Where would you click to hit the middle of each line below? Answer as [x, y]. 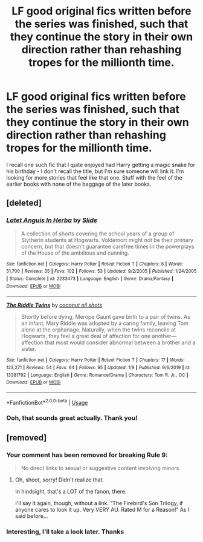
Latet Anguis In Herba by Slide [52, 220]
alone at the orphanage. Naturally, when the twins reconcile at [98, 330]
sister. [29, 349]
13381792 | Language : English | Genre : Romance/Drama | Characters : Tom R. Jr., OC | [97, 375]
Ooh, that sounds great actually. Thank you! [72, 418]
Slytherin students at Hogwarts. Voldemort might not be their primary [107, 240]
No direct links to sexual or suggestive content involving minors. [101, 468]
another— [164, 336]
